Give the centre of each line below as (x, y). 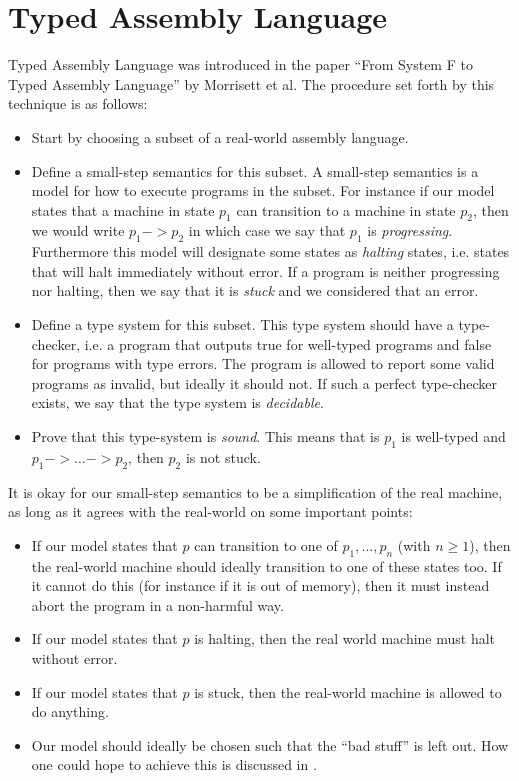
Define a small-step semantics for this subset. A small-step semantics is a (255, 170)
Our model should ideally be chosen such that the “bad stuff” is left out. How (270, 744)
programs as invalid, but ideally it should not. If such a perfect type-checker (264, 382)
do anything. (70, 711)
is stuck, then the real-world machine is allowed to (348, 691)
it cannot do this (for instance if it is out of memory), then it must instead (260, 585)
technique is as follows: (78, 103)
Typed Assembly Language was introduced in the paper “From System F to (240, 64)
